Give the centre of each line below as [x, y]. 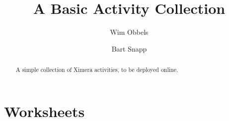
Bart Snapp [129, 48]
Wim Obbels [129, 32]
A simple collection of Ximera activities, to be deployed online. [97, 70]
